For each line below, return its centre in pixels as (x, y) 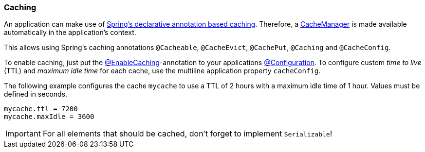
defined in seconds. (36, 94)
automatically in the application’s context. (70, 33)
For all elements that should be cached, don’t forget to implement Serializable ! (187, 134)
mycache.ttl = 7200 (41, 109)
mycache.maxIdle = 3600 (49, 117)
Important (23, 134)
